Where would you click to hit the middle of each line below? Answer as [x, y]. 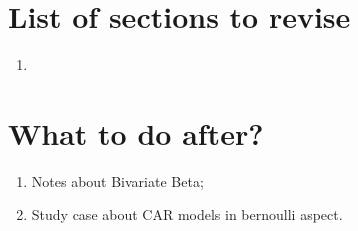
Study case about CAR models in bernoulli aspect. [187, 214]
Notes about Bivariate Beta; [117, 180]
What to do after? [136, 132]
